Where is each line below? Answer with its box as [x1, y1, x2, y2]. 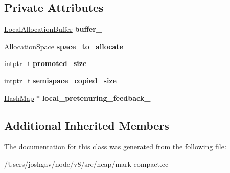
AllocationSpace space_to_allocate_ [4, 40, 130, 51]
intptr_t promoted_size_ [4, 58, 93, 69]
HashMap [4, 92, 34, 103]
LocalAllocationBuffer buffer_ [4, 24, 102, 34]
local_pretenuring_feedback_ [42, 92, 151, 103]
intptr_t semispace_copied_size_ [4, 75, 123, 85]
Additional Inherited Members [4, 117, 169, 133]
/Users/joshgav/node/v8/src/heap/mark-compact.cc [4, 158, 169, 169]
